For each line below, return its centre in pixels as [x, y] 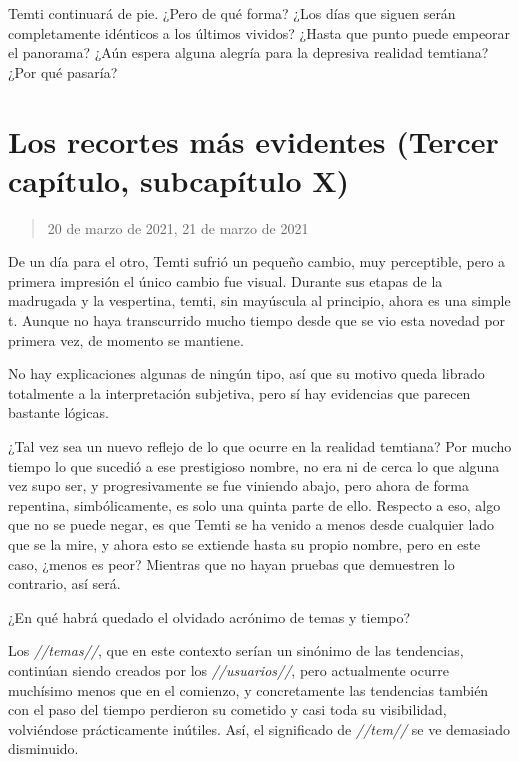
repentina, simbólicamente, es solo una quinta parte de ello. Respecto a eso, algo [254, 504]
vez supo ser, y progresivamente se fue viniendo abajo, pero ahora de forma [238, 485]
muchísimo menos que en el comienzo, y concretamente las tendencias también [248, 689]
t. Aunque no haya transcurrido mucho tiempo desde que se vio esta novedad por [257, 320]
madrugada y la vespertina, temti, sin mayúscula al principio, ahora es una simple [259, 300]
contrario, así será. [64, 583]
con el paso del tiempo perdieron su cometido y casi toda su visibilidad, [227, 709]
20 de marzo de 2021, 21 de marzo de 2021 [178, 227]
